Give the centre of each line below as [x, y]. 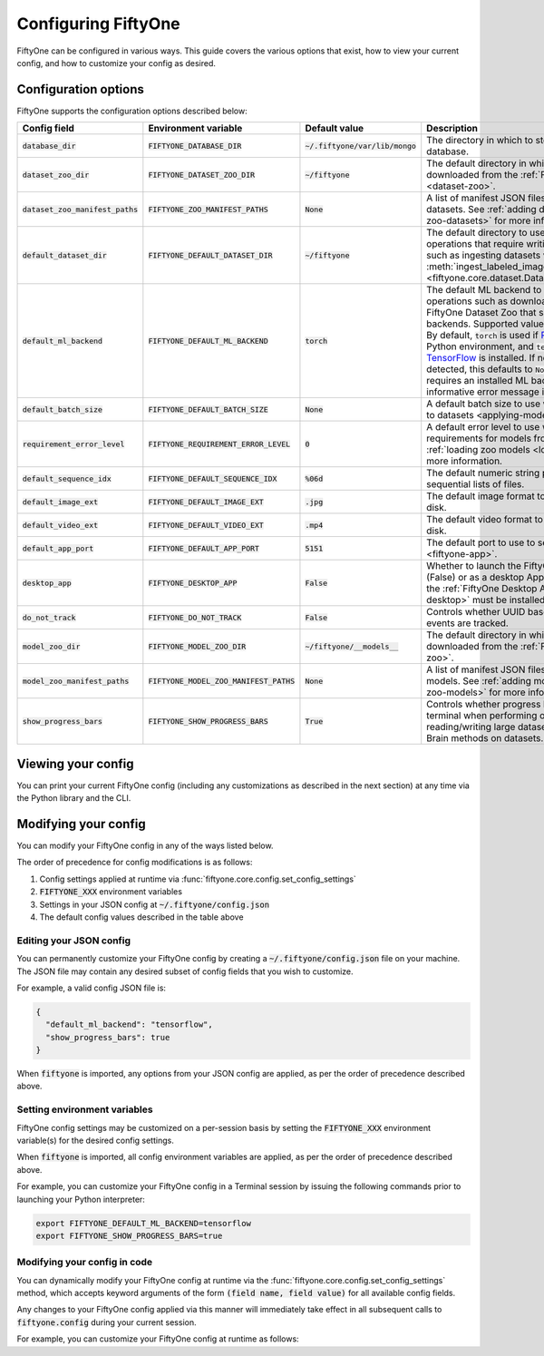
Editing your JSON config [74, 941]
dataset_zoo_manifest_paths [80, 209]
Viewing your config [75, 763]
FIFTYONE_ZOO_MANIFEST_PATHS [209, 209]
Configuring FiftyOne [98, 24]
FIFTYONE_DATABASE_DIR [195, 146]
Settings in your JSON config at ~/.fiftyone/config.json [155, 904]
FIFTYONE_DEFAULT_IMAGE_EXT [206, 502]
